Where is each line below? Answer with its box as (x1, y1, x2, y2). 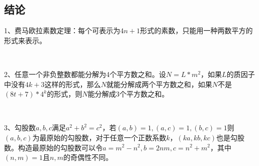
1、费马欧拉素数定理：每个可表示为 (4, 25, 120, 36)
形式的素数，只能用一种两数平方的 (140, 25, 253, 36)
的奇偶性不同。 (63, 152, 113, 162)
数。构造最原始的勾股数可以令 (4, 142, 103, 152)
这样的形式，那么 (44, 78, 101, 89)
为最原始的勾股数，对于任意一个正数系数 (32, 132, 166, 142)
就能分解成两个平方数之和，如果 (106, 78, 212, 89)
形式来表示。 (4, 35, 46, 45)
